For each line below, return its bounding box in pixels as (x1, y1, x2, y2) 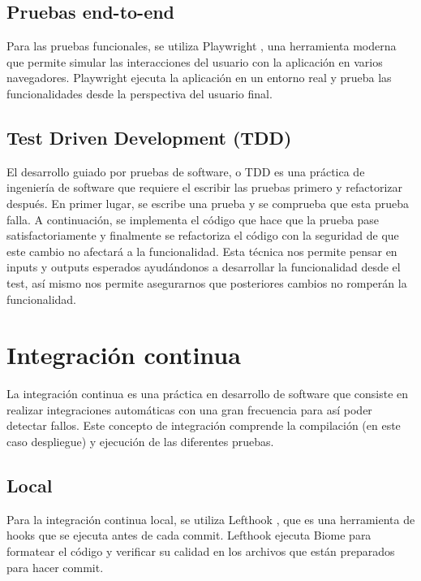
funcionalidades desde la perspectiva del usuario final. (6, 85, 273, 102)
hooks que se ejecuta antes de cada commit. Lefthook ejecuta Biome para (6, 527, 372, 544)
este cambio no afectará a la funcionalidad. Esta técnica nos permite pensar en (6, 242, 397, 259)
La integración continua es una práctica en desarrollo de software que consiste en (6, 385, 409, 402)
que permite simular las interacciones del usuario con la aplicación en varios (6, 53, 383, 70)
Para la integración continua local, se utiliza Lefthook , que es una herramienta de (6, 510, 415, 527)
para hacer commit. (6, 558, 104, 575)
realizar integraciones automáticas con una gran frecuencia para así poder (6, 401, 372, 418)
